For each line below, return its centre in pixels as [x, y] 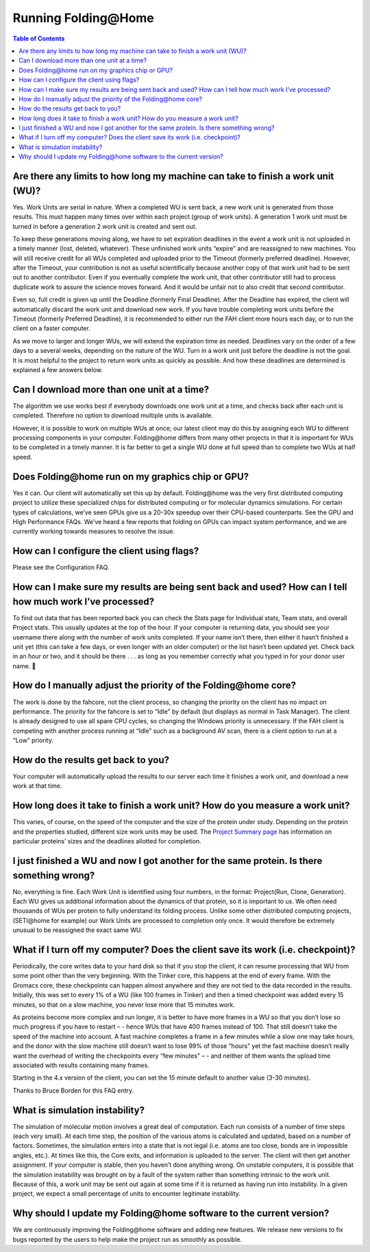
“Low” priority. [33, 740]
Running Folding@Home [83, 18]
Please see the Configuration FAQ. [61, 567]
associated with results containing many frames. [81, 1065]
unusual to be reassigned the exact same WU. [78, 930]
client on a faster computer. [51, 328]
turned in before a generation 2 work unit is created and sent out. [105, 226]
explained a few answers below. [58, 369]
